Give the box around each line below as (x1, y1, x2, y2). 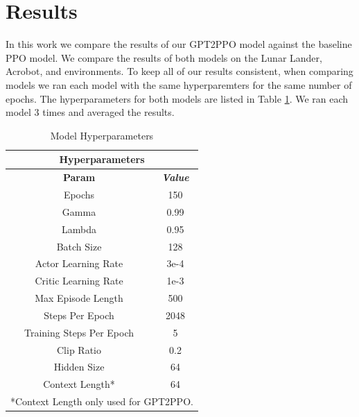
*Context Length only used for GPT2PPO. (10, 394, 193, 409)
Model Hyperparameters (50, 128, 154, 142)
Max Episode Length (35, 291, 123, 305)
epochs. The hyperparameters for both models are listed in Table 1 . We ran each (6, 91, 349, 105)
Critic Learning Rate (35, 273, 123, 288)
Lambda (62, 221, 96, 236)
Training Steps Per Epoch (24, 325, 134, 339)
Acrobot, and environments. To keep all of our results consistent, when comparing (6, 64, 353, 78)
